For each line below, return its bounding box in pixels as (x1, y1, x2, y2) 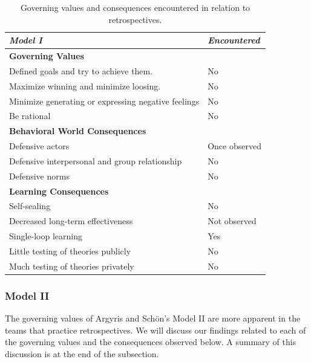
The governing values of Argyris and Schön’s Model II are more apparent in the (5, 312, 301, 325)
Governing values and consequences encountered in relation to (20, 1, 250, 13)
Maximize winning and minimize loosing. (9, 79, 161, 92)
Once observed (208, 140, 261, 152)
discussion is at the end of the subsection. (5, 347, 159, 360)
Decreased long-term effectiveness (9, 215, 133, 227)
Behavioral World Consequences (9, 124, 146, 137)
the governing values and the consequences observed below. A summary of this (5, 335, 296, 348)
